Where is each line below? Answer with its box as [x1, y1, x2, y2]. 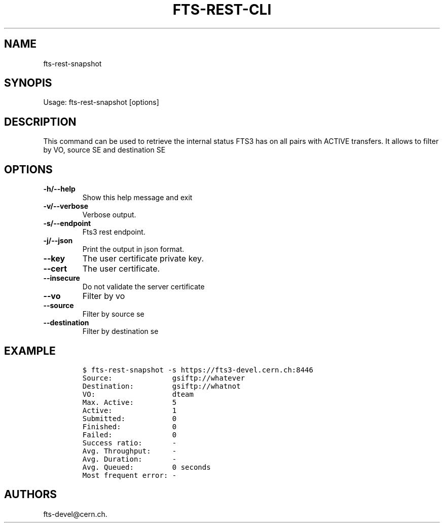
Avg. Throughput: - [82, 446, 177, 455]
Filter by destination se [82, 327, 159, 336]
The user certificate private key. [82, 253, 204, 264]
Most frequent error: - [82, 471, 177, 479]
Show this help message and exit [82, 193, 193, 202]
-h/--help [43, 184, 76, 194]
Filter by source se [82, 310, 144, 319]
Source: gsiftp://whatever [82, 373, 245, 382]
